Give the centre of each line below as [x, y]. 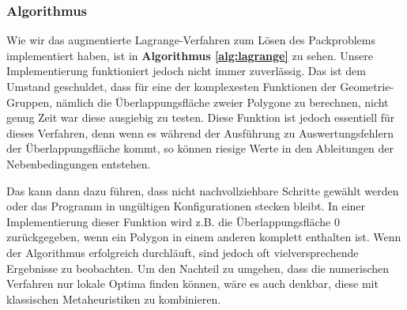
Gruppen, [30, 102]
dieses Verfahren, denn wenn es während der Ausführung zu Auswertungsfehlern [200, 132]
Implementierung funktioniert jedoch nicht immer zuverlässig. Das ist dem [186, 71]
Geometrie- [367, 86]
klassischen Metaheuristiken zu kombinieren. [114, 299]
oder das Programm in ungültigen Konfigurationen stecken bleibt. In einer [186, 206]
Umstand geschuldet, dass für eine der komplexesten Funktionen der [171, 86]
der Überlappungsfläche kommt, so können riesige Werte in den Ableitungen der [200, 148]
